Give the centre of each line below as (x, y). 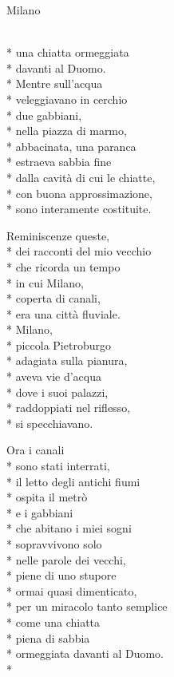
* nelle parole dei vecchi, (66, 559)
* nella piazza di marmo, (67, 131)
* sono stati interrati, (58, 466)
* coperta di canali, (53, 298)
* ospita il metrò (47, 497)
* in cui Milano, (45, 282)
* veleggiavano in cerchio (67, 99)
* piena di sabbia (48, 637)
